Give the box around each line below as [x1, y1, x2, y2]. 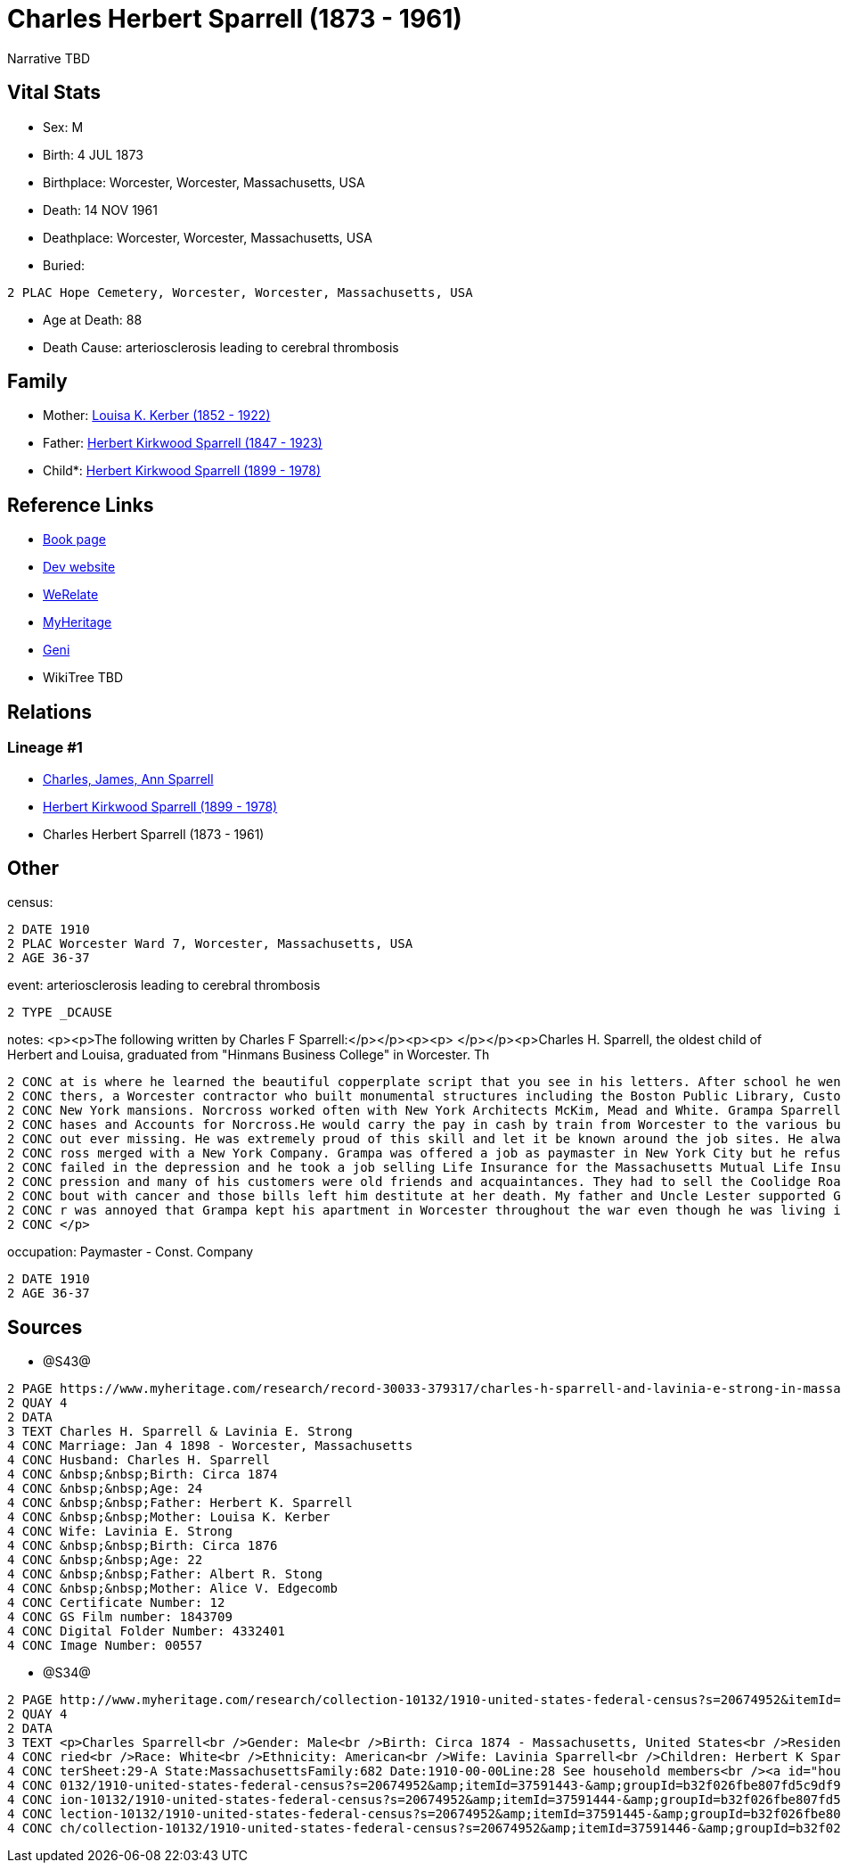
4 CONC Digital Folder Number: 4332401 [7, 1624, 285, 1639]
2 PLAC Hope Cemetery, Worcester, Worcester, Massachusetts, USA [7, 284, 473, 300]
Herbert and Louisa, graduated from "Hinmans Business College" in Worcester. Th [7, 1047, 490, 1063]
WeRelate [43, 587, 99, 603]
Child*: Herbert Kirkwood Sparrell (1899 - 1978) [43, 463, 322, 479]
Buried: [43, 257, 86, 273]
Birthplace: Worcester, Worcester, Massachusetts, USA [43, 174, 365, 190]
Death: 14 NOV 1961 [43, 202, 158, 218]
